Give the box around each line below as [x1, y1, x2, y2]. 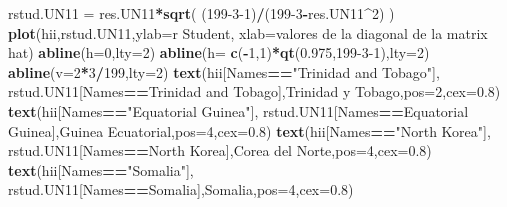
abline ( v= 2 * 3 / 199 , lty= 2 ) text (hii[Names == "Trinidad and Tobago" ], [8, 61, 440, 82]
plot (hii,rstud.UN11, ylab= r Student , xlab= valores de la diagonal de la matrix [8, 22, 488, 43]
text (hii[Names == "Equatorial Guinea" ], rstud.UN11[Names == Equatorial [8, 100, 469, 121]
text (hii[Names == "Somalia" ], [8, 159, 194, 180]
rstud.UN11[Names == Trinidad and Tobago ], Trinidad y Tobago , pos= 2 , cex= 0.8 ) [8, 81, 501, 102]
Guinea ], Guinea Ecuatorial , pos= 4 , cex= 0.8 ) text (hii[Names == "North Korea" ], [8, 120, 491, 141]
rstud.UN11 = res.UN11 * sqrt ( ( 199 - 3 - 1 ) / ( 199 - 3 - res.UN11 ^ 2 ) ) [8, 3, 395, 23]
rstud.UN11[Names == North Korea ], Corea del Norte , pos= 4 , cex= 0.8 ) [8, 140, 432, 161]
